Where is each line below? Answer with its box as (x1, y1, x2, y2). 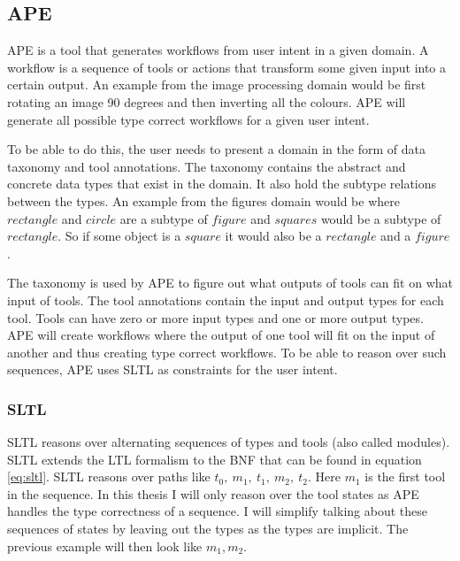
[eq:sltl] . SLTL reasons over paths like (7, 467, 211, 486)
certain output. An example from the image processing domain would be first (7, 75, 426, 94)
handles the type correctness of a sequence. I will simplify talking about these (7, 502, 427, 520)
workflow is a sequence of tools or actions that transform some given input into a (7, 58, 447, 76)
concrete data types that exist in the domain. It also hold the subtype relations (7, 174, 437, 193)
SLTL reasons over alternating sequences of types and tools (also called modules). (7, 433, 450, 451)
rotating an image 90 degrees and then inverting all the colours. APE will (7, 92, 406, 111)
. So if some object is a (57, 227, 181, 245)
